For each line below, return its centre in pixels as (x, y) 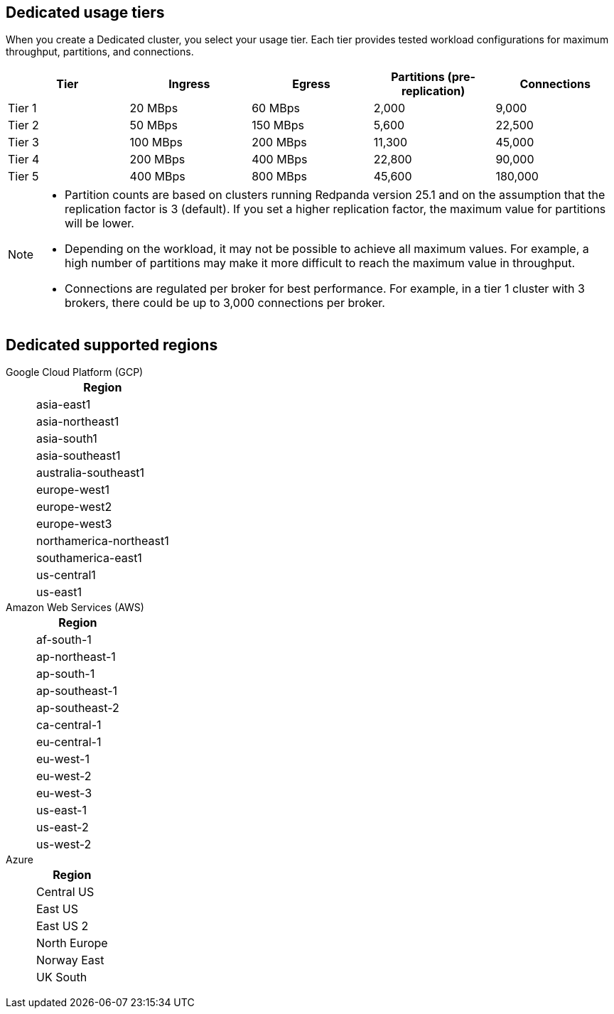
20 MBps (154, 108)
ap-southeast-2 (78, 708)
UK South (62, 977)
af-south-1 (64, 640)
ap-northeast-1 (76, 657)
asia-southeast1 (79, 456)
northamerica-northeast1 (103, 541)
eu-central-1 (69, 742)
